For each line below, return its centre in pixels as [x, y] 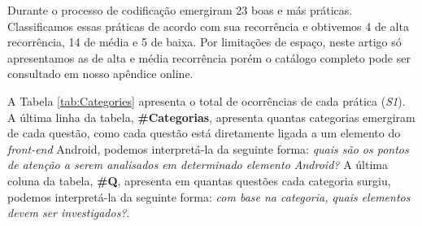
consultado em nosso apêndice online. [100, 74]
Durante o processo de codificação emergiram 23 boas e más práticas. [180, 10]
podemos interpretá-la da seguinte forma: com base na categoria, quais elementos [209, 196]
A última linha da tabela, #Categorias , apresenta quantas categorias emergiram [211, 117]
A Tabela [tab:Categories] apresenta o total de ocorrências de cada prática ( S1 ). [207, 100]
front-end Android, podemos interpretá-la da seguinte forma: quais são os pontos [208, 148]
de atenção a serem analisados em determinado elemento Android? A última [198, 165]
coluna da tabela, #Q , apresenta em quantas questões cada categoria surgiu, [199, 180]
